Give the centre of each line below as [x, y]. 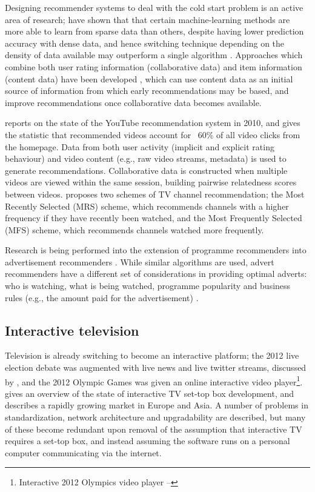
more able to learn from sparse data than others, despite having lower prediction [154, 31]
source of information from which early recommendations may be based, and [147, 91]
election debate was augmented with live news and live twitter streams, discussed [156, 367]
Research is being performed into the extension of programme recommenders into [156, 250]
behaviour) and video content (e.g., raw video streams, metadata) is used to [146, 158]
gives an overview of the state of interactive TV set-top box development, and [150, 393]
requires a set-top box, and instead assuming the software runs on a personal [148, 441]
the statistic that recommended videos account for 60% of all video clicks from [153, 134]
